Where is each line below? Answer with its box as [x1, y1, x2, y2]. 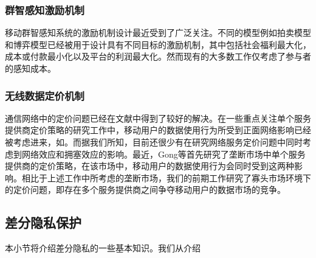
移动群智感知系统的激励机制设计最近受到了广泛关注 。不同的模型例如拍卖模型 [5, 26, 311, 39]
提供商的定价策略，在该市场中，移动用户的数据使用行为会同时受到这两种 [5, 159, 294, 172]
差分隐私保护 [5, 213, 81, 232]
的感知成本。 [5, 62, 56, 74]
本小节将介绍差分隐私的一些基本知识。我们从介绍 [5, 242, 201, 254]
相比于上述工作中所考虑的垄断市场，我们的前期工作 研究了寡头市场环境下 [21, 171, 311, 184]
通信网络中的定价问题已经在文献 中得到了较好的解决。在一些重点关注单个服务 [5, 111, 311, 124]
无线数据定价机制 [5, 88, 84, 103]
